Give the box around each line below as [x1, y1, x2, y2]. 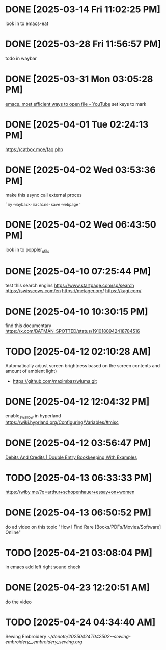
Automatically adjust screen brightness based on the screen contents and [5, 363, 160, 369]
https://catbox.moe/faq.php [5, 146, 64, 153]
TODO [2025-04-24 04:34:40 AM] [5, 616, 156, 628]
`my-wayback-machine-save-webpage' [5, 202, 81, 207]
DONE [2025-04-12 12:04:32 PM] [5, 396, 150, 408]
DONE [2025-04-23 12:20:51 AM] [5, 582, 150, 593]
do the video [5, 598, 32, 605]
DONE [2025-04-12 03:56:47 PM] [5, 437, 151, 449]
